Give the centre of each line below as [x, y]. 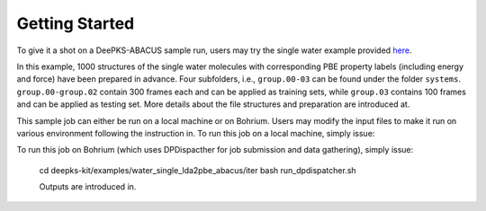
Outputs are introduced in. [88, 187]
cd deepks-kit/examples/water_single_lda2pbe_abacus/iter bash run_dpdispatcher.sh [198, 170]
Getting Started [76, 23]
